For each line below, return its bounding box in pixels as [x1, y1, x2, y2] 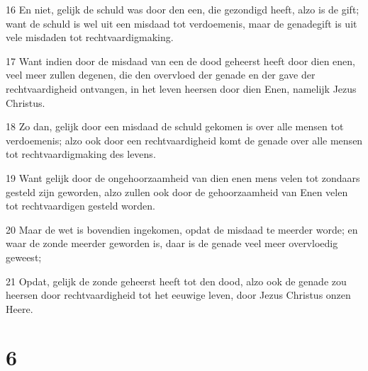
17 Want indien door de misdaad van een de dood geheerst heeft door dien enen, [6, 53, 356, 68]
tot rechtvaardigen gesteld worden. [6, 198, 155, 213]
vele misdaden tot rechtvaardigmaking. [6, 30, 174, 45]
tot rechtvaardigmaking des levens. [6, 147, 156, 161]
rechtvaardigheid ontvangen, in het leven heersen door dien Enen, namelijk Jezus [6, 81, 357, 96]
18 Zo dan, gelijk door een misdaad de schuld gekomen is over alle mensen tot [6, 119, 344, 134]
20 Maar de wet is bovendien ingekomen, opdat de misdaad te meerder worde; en [6, 222, 358, 236]
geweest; [6, 249, 42, 264]
